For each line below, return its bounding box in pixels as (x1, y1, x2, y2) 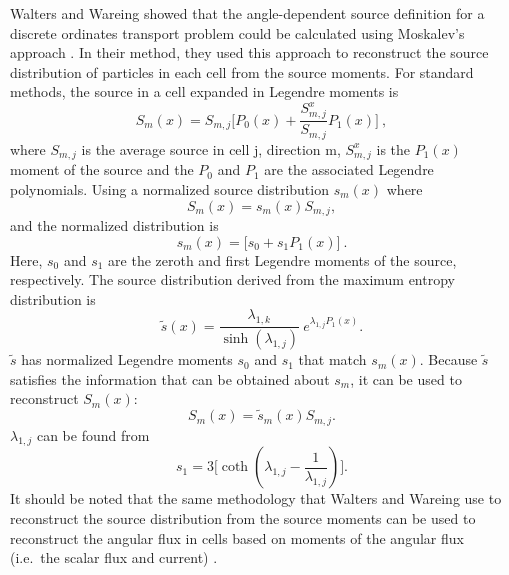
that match (298, 349, 367, 370)
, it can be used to (350, 368, 462, 389)
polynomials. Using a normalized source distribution (10, 179, 329, 200)
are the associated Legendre (264, 159, 434, 180)
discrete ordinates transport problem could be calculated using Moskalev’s (10, 22, 465, 43)
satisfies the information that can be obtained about (10, 368, 330, 389)
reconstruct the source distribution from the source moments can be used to (10, 507, 476, 528)
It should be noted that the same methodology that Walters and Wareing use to (10, 488, 502, 509)
